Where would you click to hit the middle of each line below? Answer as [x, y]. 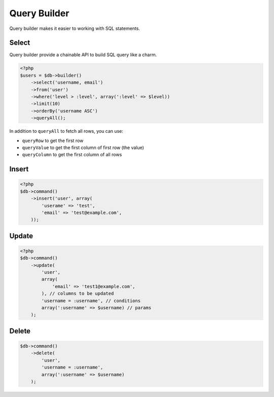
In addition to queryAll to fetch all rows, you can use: [66, 131]
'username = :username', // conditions [91, 301]
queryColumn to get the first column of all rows [72, 155]
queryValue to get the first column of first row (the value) [83, 148]
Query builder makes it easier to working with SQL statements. [75, 28]
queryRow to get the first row [53, 140]
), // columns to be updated [78, 294]
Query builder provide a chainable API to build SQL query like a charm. [83, 55]
